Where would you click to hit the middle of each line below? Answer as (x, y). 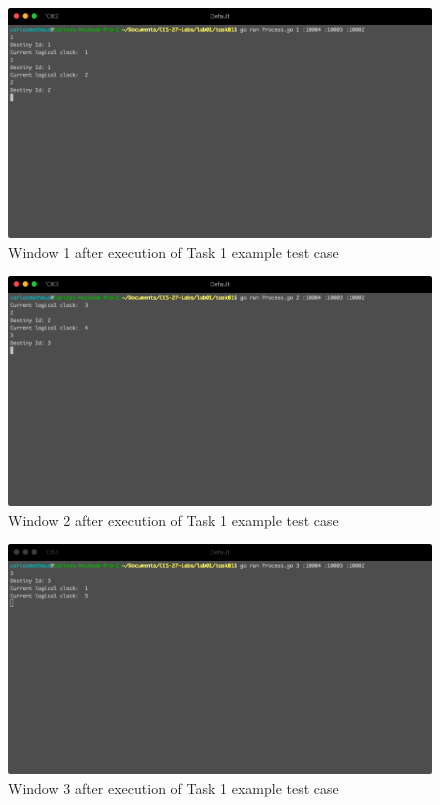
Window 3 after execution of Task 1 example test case (173, 787)
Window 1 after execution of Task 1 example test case (173, 251)
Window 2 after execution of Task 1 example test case (173, 519)
